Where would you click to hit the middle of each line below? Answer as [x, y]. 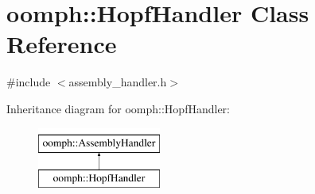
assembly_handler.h [118, 82]
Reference [62, 44]
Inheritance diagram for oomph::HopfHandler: [118, 108]
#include [29, 82]
